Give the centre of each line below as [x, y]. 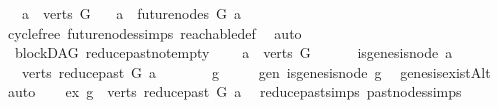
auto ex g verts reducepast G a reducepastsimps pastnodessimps [234, 91]
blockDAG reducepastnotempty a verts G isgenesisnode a [233, 52]
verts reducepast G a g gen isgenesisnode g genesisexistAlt [256, 71]
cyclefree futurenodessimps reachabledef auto [154, 32]
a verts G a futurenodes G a [131, 13]
